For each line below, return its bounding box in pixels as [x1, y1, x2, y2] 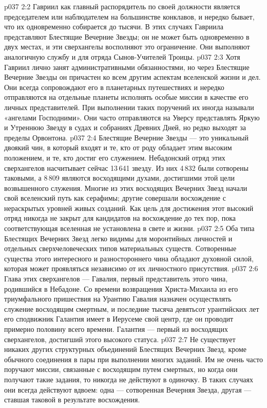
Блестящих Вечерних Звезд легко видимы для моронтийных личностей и [4, 233, 233, 243]
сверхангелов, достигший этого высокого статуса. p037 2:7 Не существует [4, 333, 236, 344]
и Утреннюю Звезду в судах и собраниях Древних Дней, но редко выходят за [4, 122, 246, 133]
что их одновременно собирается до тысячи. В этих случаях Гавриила [4, 21, 224, 32]
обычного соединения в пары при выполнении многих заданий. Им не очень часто [4, 353, 263, 364]
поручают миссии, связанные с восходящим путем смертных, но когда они [4, 364, 238, 375]
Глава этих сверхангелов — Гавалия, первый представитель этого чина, [4, 273, 228, 284]
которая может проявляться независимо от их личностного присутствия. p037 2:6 [4, 263, 258, 274]
